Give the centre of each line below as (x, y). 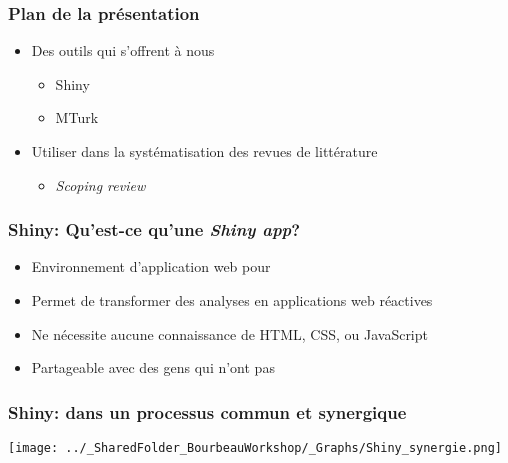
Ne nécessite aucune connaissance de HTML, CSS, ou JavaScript (229, 333)
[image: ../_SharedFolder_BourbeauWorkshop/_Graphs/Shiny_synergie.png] (255, 448)
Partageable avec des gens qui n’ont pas (153, 367)
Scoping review (100, 184)
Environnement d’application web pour (151, 266)
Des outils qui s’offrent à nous (123, 50)
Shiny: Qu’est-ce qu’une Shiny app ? (154, 229)
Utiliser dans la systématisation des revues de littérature (204, 151)
